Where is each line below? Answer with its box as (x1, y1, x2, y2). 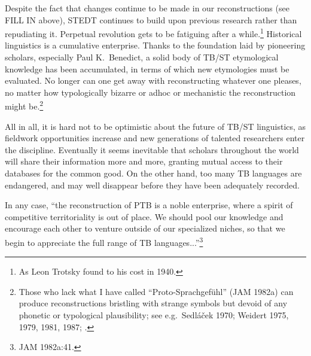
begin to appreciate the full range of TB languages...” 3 (5, 235, 203, 248)
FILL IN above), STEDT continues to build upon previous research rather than (5, 13, 297, 26)
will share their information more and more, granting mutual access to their (5, 155, 283, 168)
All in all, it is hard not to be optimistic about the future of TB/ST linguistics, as (5, 120, 306, 132)
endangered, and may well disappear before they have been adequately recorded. (5, 178, 300, 191)
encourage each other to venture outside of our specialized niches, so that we (5, 222, 285, 235)
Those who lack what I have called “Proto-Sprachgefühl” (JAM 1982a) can (19, 285, 294, 297)
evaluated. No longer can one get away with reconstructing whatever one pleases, (5, 74, 301, 87)
